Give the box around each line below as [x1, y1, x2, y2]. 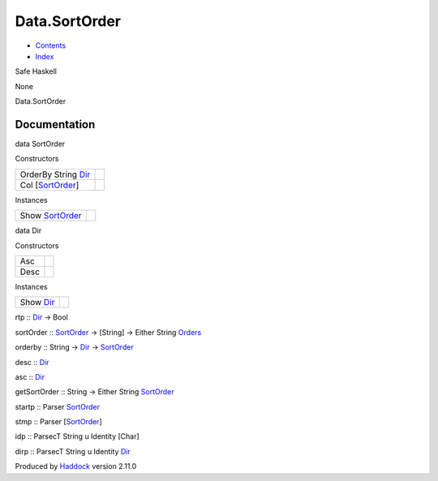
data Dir [15, 225, 42, 235]
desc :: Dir [15, 357, 49, 367]
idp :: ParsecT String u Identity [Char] [15, 432, 140, 441]
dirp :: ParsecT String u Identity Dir [15, 446, 131, 456]
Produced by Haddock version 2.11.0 [15, 462, 137, 471]
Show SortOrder [19, 210, 82, 221]
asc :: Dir [15, 371, 45, 381]
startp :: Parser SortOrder [15, 402, 101, 411]
